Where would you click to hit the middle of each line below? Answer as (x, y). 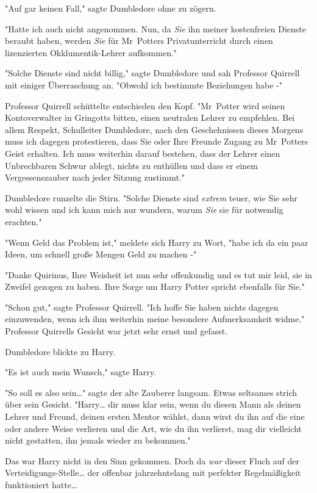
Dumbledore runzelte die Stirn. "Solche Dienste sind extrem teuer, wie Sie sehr (151, 197)
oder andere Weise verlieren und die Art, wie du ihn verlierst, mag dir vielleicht (153, 428)
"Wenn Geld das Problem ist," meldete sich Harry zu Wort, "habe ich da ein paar (157, 242)
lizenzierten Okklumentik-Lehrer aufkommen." (91, 52)
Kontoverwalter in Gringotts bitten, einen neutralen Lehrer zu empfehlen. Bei (150, 117)
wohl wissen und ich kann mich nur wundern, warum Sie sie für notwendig (144, 210)
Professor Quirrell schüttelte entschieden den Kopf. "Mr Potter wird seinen (145, 105)
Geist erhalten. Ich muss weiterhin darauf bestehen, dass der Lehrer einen (143, 153)
